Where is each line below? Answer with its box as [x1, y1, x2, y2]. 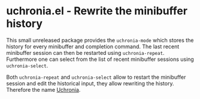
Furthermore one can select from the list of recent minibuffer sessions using [6, 55, 195, 63]
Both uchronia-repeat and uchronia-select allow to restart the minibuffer [6, 73, 186, 81]
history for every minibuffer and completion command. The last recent [6, 43, 180, 50]
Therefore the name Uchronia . [6, 86, 81, 93]
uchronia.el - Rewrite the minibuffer [6, 4, 187, 18]
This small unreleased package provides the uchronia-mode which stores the [6, 36, 194, 44]
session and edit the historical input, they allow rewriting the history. [6, 79, 174, 87]
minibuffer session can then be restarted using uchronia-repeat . [6, 49, 165, 56]
